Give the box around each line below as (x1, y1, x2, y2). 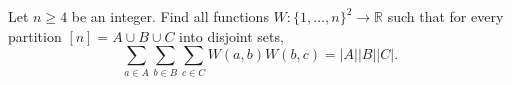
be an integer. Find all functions (71, 6, 269, 26)
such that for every (387, 6, 504, 26)
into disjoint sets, (179, 25, 284, 46)
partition (8, 25, 62, 46)
